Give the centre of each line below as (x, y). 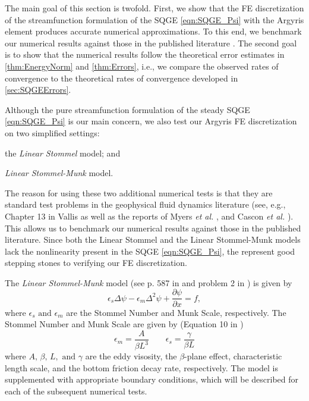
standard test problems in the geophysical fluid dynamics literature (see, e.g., (145, 204)
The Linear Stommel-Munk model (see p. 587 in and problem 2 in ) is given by (149, 282)
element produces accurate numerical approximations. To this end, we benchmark (153, 31)
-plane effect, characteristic (233, 356)
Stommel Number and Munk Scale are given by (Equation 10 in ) (124, 324)
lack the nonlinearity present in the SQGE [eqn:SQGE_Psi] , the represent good (150, 251)
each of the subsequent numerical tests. (76, 391)
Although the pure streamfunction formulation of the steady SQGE (127, 109)
